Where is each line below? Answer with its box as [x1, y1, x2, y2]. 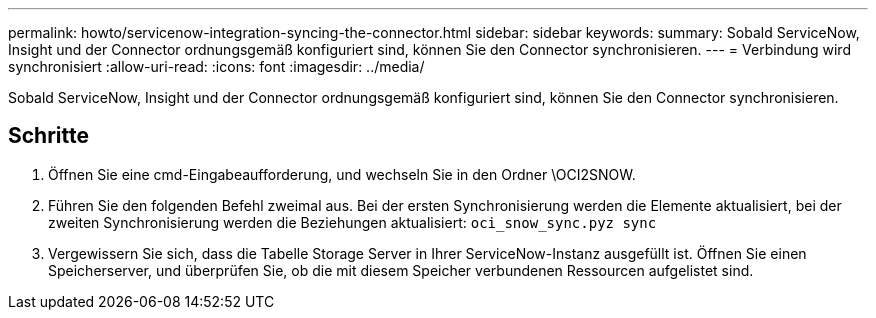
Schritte [8, 123, 89, 149]
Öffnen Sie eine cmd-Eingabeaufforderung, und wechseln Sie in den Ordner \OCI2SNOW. [48, 165, 636, 183]
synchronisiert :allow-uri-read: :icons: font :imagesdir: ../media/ [8, 58, 425, 75]
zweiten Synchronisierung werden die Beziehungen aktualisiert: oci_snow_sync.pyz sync [48, 213, 657, 231]
